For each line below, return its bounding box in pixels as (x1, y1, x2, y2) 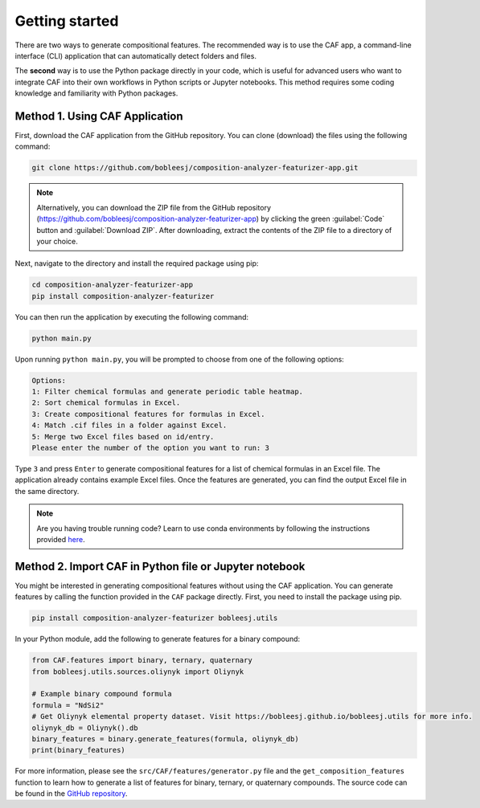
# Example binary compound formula (31, 689, 172, 699)
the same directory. (14, 486, 80, 496)
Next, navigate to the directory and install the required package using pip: (14, 259, 259, 268)
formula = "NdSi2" (31, 700, 105, 710)
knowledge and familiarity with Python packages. (14, 88, 178, 98)
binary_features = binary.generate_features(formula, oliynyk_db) (31, 734, 299, 743)
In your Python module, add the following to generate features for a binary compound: (14, 635, 301, 644)
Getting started (14, 12, 119, 30)
